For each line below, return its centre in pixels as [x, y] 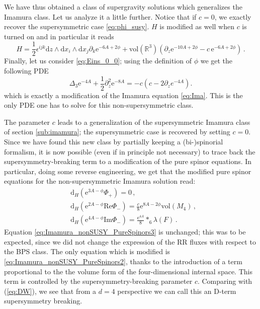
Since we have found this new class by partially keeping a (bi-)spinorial [114, 142]
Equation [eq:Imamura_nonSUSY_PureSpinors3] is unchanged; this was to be [125, 232]
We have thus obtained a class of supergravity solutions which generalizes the [123, 7]
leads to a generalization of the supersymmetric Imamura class [154, 122]
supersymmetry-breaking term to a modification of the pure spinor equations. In [128, 161]
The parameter [27, 122]
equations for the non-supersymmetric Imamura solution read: [100, 181]
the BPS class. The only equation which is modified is [87, 251]
